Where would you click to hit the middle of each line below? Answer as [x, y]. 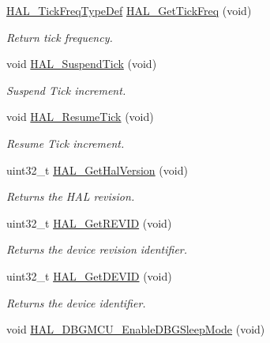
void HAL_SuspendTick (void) [82, 64]
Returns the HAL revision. [71, 196]
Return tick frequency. [60, 37]
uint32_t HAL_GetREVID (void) [89, 222]
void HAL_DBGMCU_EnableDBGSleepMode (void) [136, 329]
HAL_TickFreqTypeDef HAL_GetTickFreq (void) [129, 10]
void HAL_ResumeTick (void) [80, 117]
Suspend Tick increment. [66, 90]
